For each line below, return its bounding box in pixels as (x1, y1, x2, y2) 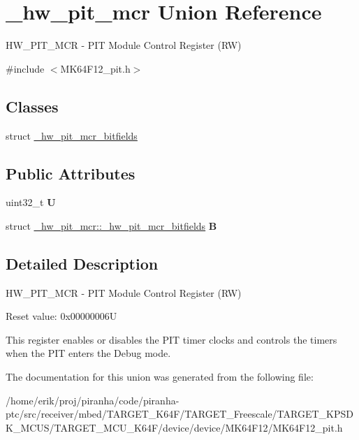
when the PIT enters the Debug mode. (6, 346, 171, 360)
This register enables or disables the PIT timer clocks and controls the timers (6, 332, 337, 346)
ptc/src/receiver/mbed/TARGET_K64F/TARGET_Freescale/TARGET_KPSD (6, 406, 353, 421)
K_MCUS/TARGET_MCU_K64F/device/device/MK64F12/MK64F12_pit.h (6, 420, 343, 434)
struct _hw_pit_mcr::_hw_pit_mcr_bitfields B (6, 218, 217, 233)
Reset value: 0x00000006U (6, 309, 117, 323)
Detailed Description (6, 252, 159, 274)
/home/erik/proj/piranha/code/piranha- (6, 393, 179, 407)
